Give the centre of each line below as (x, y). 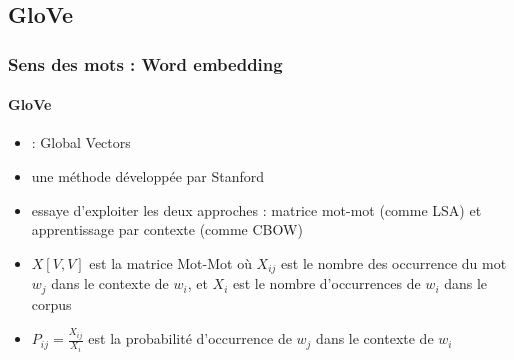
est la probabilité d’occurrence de (190, 338)
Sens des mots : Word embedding (145, 63)
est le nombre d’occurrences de (327, 283)
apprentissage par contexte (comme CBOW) (167, 229)
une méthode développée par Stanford (148, 176)
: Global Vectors (81, 142)
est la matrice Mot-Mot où (170, 262)
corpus (51, 303)
